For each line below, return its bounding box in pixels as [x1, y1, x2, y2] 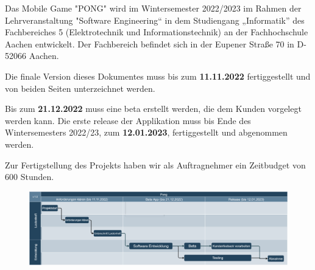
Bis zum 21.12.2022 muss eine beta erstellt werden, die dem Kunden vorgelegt [5, 102, 302, 115]
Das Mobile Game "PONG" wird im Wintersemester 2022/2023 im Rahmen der [5, 2, 302, 14]
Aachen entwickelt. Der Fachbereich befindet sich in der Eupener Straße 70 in [5, 37, 294, 50]
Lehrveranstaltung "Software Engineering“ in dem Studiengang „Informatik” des [5, 13, 305, 26]
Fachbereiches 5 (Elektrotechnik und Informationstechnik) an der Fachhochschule [5, 26, 308, 38]
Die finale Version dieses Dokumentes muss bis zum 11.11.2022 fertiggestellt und [5, 69, 311, 82]
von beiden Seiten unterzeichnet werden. [5, 81, 155, 94]
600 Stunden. [5, 170, 54, 183]
